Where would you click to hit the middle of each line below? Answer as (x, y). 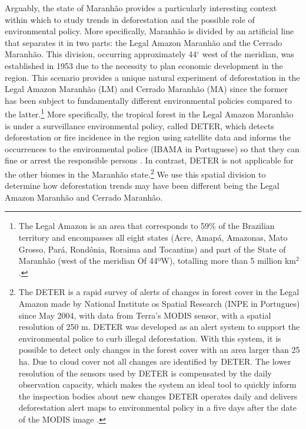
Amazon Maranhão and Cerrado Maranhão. (84, 197)
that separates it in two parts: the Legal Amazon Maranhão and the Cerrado (144, 42)
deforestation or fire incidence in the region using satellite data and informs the (148, 137)
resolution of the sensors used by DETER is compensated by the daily (145, 373)
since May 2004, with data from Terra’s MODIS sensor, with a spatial (145, 315)
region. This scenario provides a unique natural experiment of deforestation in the (152, 77)
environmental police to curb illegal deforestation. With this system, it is (150, 338)
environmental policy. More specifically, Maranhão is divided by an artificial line (149, 31)
